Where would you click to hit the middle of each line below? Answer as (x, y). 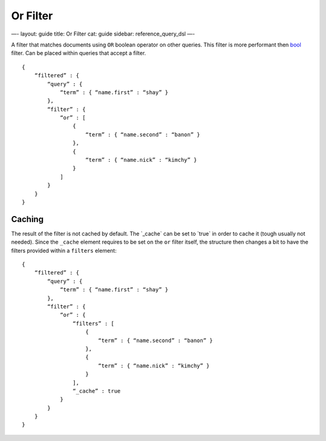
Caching (27, 219)
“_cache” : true (97, 391)
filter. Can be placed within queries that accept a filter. (78, 53)
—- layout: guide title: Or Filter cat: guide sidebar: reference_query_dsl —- (103, 34)
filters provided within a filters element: (64, 250)
